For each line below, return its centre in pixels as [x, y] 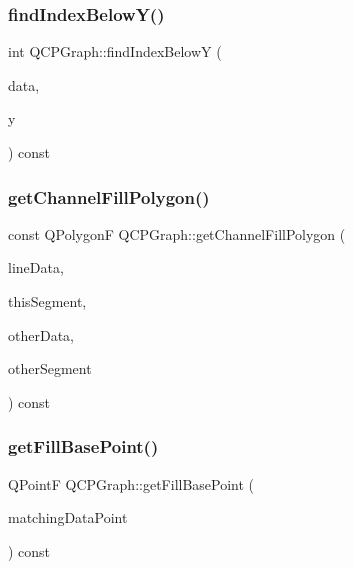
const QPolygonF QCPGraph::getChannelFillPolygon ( [177, 233]
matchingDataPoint [68, 517]
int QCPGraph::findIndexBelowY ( [115, 51]
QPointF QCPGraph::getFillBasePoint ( [131, 483]
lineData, [36, 267]
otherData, [41, 334]
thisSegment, [47, 301]
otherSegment [50, 368]
